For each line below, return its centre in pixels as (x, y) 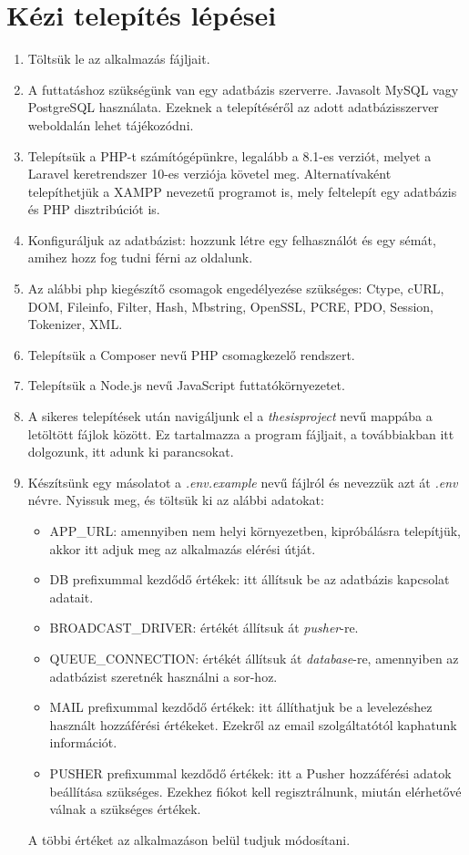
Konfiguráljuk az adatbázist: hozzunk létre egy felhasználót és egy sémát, (232, 239)
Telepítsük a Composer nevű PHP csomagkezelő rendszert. (191, 354)
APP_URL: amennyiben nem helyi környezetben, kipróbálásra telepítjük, (255, 531)
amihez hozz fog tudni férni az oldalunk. (140, 258)
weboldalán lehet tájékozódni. (111, 124)
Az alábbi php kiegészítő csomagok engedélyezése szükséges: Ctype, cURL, (236, 288)
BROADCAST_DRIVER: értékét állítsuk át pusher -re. (204, 628)
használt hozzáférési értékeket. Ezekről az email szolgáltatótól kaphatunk (253, 724)
